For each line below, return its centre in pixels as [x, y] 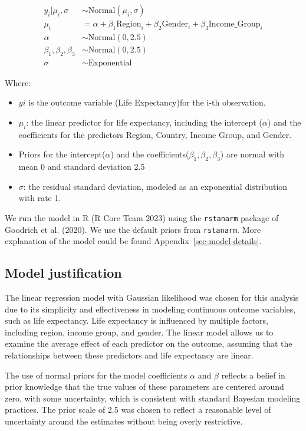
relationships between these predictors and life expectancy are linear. [129, 355]
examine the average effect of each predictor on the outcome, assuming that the [149, 343]
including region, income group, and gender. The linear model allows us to [139, 332]
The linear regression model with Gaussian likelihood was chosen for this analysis [152, 297]
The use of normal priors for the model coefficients [96, 375]
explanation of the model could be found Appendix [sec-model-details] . [133, 241]
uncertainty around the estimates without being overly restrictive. [124, 421]
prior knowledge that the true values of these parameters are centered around [144, 386]
